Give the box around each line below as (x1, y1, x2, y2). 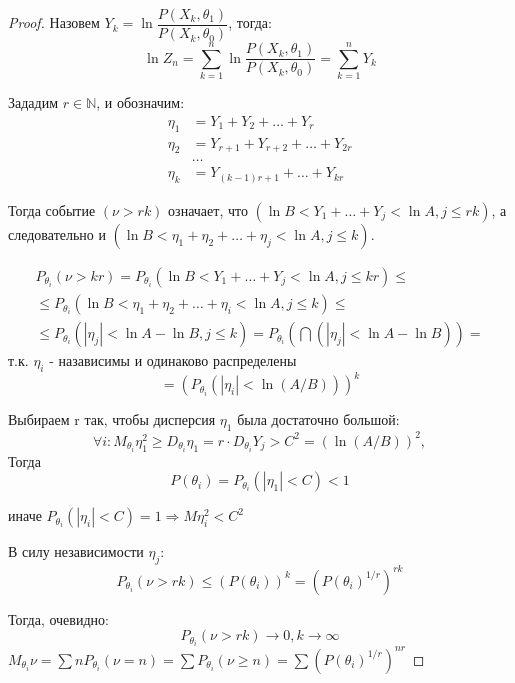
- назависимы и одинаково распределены (49, 350, 297, 371)
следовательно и (8, 224, 106, 245)
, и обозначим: (96, 92, 185, 113)
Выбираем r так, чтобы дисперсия (8, 409, 216, 430)
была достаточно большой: (237, 409, 400, 430)
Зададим (8, 92, 59, 113)
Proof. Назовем (8, 12, 100, 33)
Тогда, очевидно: (8, 608, 109, 629)
